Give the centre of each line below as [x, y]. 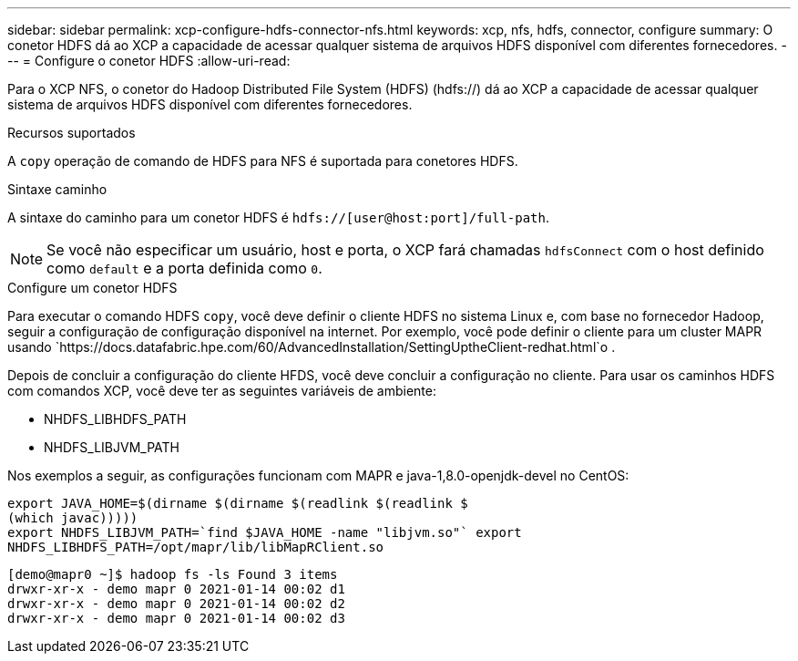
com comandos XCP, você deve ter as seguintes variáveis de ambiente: [222, 391]
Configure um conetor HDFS [92, 288]
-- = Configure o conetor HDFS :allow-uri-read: [149, 61]
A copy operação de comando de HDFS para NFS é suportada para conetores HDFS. [263, 161]
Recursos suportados [72, 133]
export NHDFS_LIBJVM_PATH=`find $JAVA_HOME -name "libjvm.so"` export [265, 532]
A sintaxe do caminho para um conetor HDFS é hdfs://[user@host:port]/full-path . [279, 217]
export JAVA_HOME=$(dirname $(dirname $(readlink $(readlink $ [238, 503]
